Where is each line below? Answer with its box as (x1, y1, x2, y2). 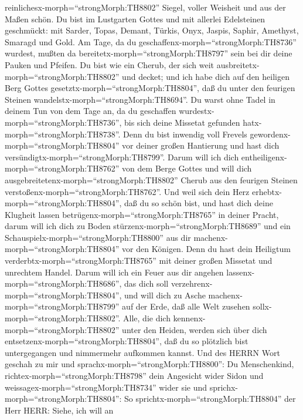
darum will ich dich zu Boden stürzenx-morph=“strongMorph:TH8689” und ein (5, 220, 291, 232)
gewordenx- (250, 127, 291, 140)
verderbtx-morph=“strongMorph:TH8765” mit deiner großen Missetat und (5, 254, 273, 267)
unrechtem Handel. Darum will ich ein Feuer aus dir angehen (5, 266, 224, 278)
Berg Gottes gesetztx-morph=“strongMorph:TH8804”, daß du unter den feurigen (5, 82, 295, 94)
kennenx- (173, 312, 206, 324)
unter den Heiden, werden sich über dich (122, 323, 267, 335)
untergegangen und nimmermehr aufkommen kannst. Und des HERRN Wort (5, 346, 280, 358)
